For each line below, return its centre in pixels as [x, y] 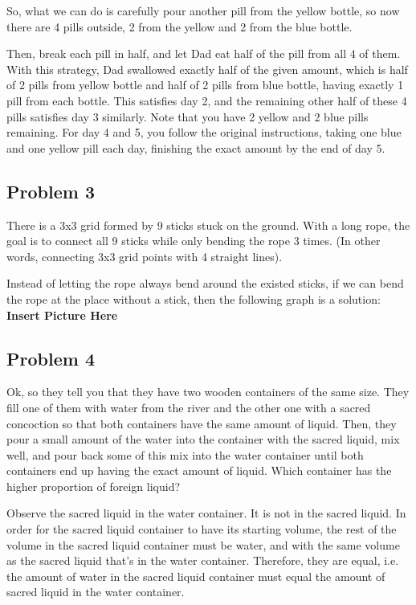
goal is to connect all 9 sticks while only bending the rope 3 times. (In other [194, 241]
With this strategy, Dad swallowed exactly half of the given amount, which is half [207, 69]
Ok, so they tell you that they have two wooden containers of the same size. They [208, 392]
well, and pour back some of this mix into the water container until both [185, 454]
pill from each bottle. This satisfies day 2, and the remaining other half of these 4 [207, 100]
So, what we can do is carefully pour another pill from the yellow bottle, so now [203, 10]
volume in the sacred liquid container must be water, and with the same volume [203, 544]
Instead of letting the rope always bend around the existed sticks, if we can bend [205, 283]
